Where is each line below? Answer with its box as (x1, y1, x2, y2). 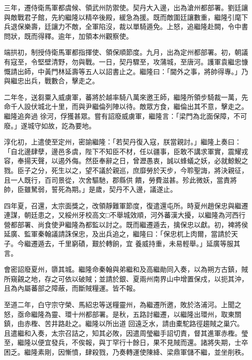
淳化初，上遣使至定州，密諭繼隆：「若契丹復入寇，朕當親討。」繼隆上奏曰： (4, 137, 241, 147)
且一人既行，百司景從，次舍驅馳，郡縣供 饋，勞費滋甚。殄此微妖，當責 (4, 174, 230, 185)
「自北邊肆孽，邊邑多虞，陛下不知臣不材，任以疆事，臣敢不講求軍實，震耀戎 (4, 146, 248, 156)
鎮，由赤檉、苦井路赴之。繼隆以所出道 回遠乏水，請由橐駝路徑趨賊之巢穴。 (4, 318, 244, 329)
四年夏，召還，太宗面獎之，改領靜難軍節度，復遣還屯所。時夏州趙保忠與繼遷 (4, 200, 248, 210)
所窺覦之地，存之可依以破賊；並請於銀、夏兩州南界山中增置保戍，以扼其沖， (4, 273, 248, 283)
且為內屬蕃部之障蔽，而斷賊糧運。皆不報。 (4, 283, 140, 293)
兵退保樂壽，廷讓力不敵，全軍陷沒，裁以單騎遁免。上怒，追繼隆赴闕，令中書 (4, 21, 248, 31)
